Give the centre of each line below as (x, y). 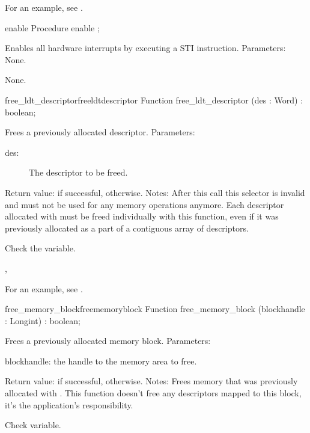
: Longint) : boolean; (43, 320)
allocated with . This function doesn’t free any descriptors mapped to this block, (153, 393)
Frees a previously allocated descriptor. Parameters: (100, 132)
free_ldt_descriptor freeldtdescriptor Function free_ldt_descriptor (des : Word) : (154, 100)
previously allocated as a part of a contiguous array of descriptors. (127, 228)
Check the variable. (40, 248)
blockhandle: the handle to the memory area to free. (101, 361)
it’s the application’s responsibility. (69, 404)
